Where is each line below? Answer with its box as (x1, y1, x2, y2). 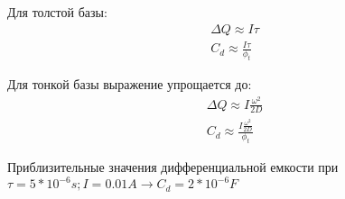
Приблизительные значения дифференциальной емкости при (7, 158, 339, 176)
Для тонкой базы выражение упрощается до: (7, 74, 252, 93)
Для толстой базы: (7, 3, 107, 21)
